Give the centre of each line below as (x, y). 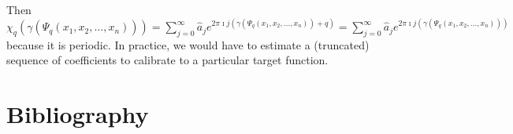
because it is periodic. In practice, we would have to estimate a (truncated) (188, 44)
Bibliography (78, 114)
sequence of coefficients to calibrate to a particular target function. (167, 60)
